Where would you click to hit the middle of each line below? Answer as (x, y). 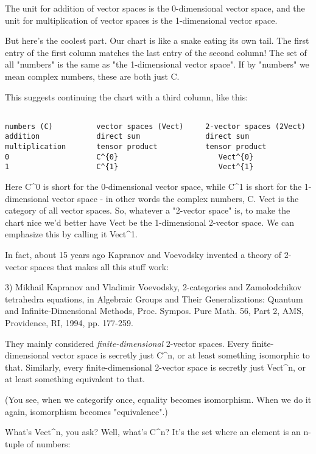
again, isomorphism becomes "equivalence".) (86, 411)
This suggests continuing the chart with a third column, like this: (127, 96)
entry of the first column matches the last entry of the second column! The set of (156, 52)
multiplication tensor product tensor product (136, 147)
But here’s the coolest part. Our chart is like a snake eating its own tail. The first (157, 40)
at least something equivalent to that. (75, 379)
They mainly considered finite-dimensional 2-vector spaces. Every (127, 343)
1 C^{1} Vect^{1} (129, 167)
